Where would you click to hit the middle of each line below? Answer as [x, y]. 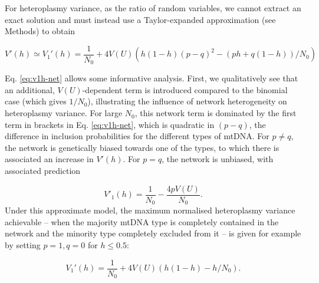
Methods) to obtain [40, 31]
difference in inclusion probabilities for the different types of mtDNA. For [137, 136]
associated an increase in [49, 159]
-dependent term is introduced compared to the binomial [185, 89]
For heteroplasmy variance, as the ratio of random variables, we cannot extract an [153, 8]
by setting [23, 244]
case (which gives [36, 101]
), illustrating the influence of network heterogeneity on [187, 101]
